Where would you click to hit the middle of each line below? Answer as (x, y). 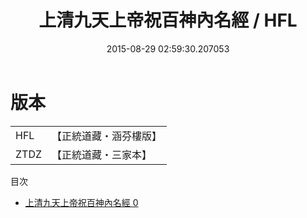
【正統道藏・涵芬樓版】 (107, 136)
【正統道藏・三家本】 (102, 154)
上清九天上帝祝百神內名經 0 (81, 202)
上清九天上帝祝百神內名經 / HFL (168, 20)
